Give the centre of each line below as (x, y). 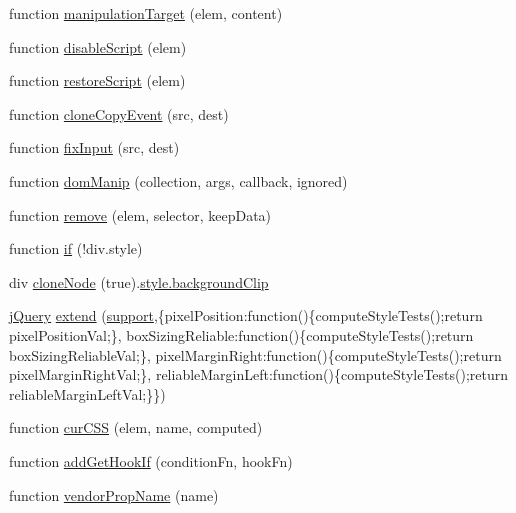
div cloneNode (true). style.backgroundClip (139, 281)
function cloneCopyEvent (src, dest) (119, 113)
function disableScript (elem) (98, 46)
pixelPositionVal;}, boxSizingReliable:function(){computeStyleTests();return (241, 334)
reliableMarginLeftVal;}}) (87, 393)
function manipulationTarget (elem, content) (146, 13)
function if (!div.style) (76, 248)
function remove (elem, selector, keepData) (140, 214)
